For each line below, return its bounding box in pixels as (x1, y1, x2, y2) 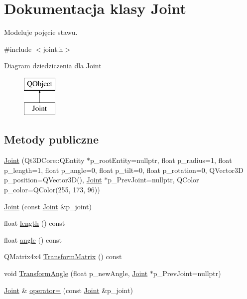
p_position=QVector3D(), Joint (4, 174, 102, 185)
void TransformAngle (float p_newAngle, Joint (4, 268, 148, 279)
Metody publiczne (4, 132, 99, 147)
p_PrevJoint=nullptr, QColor (108, 174, 199, 185)
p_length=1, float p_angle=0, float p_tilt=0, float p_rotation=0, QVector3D (4, 164, 244, 175)
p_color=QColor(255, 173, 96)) (4, 184, 100, 195)
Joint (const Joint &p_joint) (4, 201, 92, 211)
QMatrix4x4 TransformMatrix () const (4, 251, 122, 262)
